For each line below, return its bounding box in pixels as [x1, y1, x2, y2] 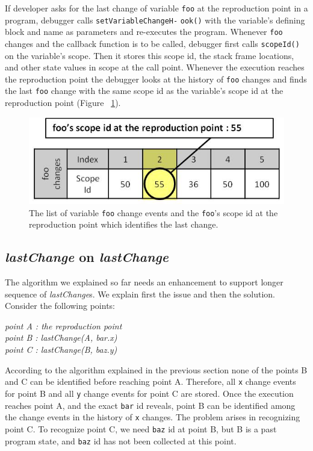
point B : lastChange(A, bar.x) [5, 331, 117, 344]
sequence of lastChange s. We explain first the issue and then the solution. [5, 287, 275, 300]
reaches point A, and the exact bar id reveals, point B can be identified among [5, 399, 296, 411]
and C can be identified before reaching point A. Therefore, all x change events [5, 375, 296, 388]
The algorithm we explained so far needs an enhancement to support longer [5, 276, 284, 288]
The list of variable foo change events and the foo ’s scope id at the [29, 206, 278, 219]
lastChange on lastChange [5, 247, 169, 266]
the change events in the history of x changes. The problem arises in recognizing [5, 411, 300, 423]
